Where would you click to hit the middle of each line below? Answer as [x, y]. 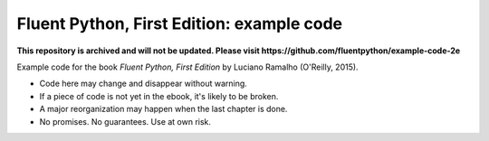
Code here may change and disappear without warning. [144, 84]
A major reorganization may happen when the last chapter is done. [163, 109]
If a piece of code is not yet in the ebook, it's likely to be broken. [159, 96]
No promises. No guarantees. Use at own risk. [125, 121]
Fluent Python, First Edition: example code [180, 23]
